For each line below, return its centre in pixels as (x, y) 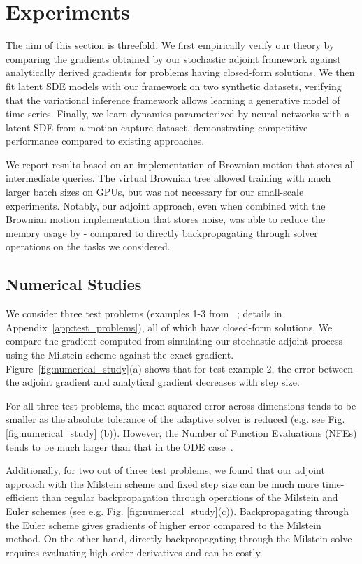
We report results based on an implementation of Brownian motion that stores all (181, 164)
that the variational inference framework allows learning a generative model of (173, 100)
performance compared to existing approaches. (105, 141)
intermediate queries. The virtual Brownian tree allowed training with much (168, 178)
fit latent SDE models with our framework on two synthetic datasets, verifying (174, 86)
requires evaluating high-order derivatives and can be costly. (134, 552)
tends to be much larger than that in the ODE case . (120, 446)
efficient (22, 497)
